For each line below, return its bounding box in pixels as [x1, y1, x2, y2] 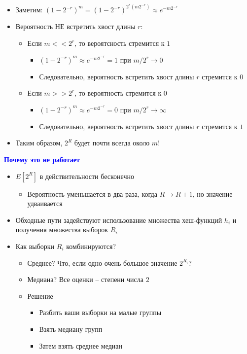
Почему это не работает [4, 154, 80, 164]
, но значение [192, 188, 233, 199]
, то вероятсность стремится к [74, 38, 165, 48]
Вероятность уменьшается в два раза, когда [27, 188, 157, 199]
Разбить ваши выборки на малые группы [39, 307, 162, 318]
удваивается [27, 198, 63, 209]
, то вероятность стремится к [74, 88, 162, 98]
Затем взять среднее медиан [39, 340, 123, 351]
